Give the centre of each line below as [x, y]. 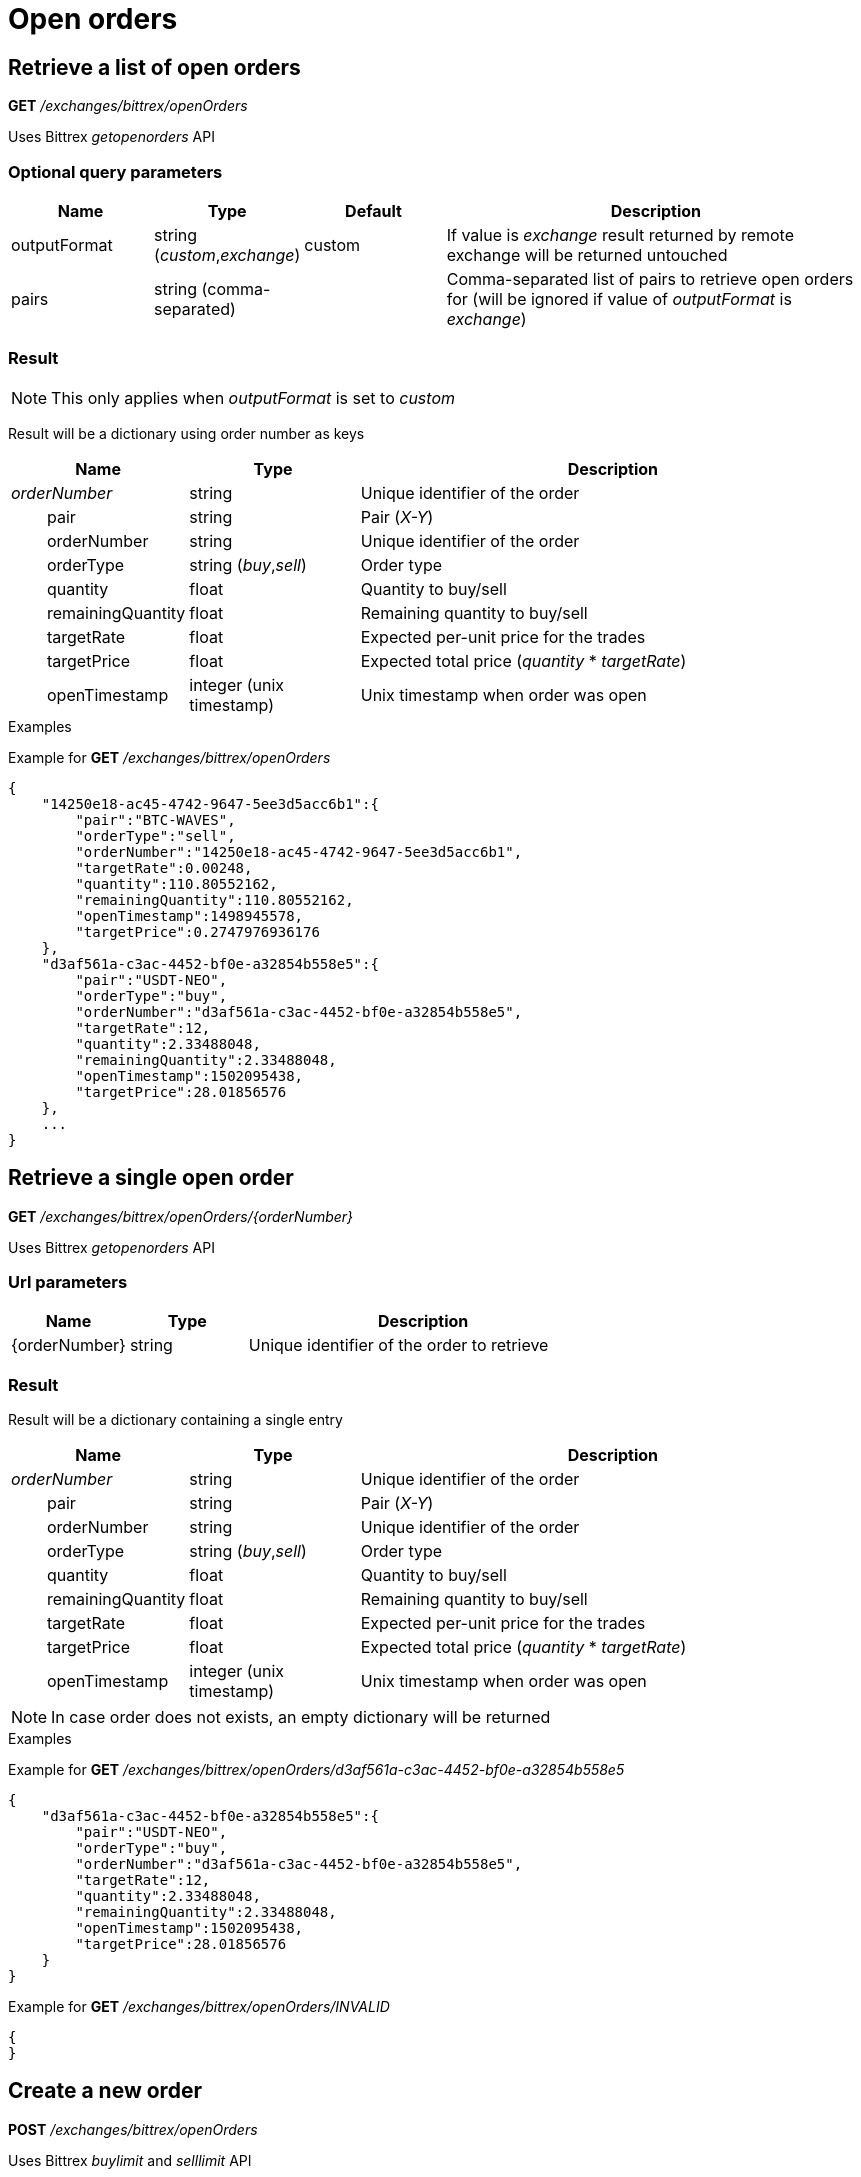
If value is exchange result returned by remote [620, 234]
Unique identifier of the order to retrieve [398, 1345]
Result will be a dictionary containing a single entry [175, 1420]
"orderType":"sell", [155, 835]
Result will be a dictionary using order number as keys [186, 433]
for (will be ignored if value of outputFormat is [619, 298]
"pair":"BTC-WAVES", [155, 819]
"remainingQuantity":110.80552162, [214, 899]
